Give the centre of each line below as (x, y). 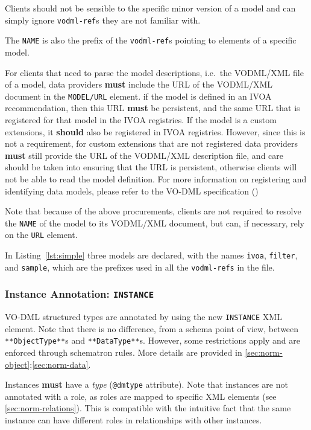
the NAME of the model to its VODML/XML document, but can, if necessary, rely (155, 223)
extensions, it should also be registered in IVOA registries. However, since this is (155, 131)
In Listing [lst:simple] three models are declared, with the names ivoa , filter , (151, 255)
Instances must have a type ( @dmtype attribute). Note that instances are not (146, 384)
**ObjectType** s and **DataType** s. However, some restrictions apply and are (152, 340)
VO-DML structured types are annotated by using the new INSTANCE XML (143, 317)
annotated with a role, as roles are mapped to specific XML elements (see (141, 396)
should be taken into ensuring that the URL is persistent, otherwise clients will (151, 167)
